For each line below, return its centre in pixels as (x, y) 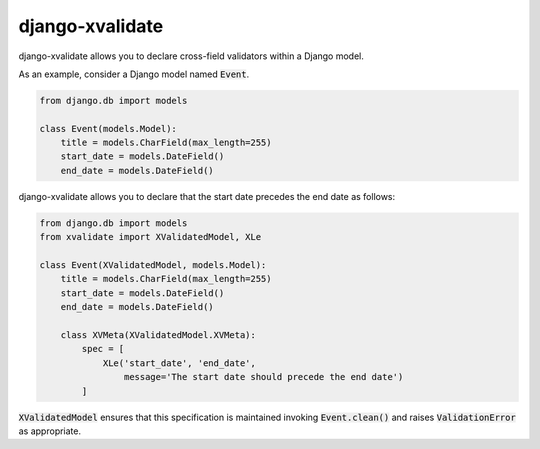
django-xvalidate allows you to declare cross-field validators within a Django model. (191, 56)
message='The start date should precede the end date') (263, 377)
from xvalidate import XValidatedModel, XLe (150, 237)
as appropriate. (50, 431)
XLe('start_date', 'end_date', (179, 363)
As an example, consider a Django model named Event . (134, 74)
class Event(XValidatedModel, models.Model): (153, 265)
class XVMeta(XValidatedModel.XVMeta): (158, 334)
